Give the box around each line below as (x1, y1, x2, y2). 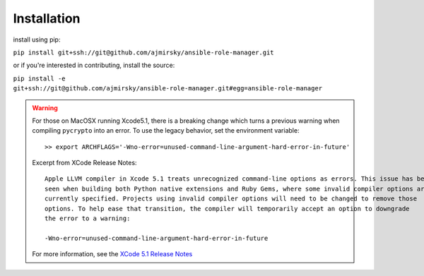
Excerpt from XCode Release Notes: (32, 159, 137, 167)
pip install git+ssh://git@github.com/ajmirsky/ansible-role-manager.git (13, 48, 275, 56)
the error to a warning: (45, 215, 131, 222)
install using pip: (13, 35, 61, 44)
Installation (13, 11, 81, 26)
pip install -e (13, 74, 66, 83)
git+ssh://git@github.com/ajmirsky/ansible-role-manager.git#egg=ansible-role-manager (13, 85, 323, 92)
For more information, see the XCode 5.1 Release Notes (32, 250, 193, 258)
